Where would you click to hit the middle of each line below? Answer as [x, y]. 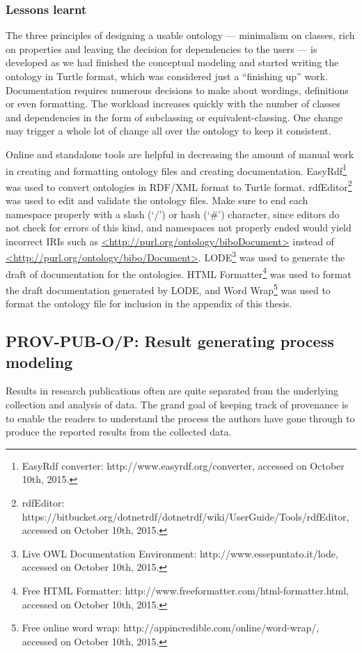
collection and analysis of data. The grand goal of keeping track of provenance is [177, 404]
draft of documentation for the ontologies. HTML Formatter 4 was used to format [179, 272]
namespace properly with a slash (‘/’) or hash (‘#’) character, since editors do [173, 214]
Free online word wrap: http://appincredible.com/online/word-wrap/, [171, 628]
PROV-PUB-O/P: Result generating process [170, 341]
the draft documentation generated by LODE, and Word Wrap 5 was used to [168, 289]
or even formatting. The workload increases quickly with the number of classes [173, 103]
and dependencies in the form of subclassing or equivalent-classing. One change [174, 117]
